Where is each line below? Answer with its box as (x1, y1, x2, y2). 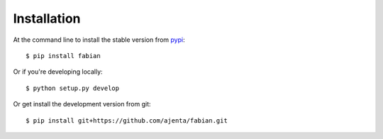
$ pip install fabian (26, 52, 101, 60)
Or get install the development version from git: (13, 100, 152, 109)
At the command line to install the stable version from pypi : (13, 35, 185, 44)
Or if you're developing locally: (13, 67, 103, 76)
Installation (13, 11, 81, 26)
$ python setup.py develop (26, 84, 120, 92)
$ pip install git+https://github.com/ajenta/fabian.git (26, 116, 228, 124)
